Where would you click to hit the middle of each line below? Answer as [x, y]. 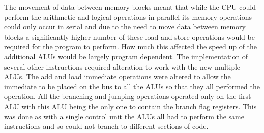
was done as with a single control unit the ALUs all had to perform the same [124, 116]
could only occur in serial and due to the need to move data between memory [125, 27]
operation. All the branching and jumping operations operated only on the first [128, 96]
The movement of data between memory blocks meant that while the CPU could [130, 7]
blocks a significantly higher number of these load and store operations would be [129, 36]
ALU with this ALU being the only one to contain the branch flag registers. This [130, 106]
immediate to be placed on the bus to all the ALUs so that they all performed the [132, 86]
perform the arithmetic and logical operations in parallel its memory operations [128, 16]
